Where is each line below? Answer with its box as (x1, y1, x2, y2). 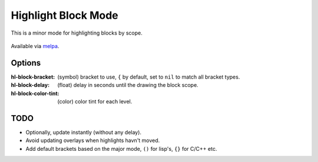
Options (11, 58, 41, 67)
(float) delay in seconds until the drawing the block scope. (57, 82, 198, 89)
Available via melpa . (11, 42, 59, 49)
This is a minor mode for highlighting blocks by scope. (11, 29, 143, 36)
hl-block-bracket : (11, 73, 55, 80)
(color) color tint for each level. (57, 98, 132, 105)
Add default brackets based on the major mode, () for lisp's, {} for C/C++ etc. (25, 145, 217, 152)
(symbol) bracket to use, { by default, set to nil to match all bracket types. (57, 73, 240, 80)
